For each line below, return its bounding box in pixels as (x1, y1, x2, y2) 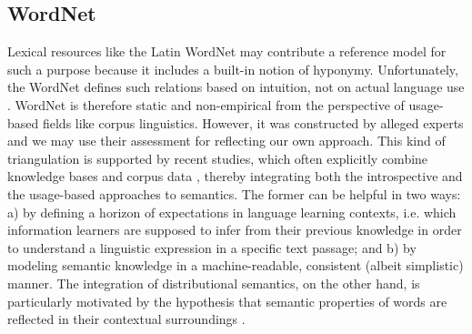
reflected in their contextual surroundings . (7, 309, 246, 329)
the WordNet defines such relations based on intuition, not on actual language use (7, 77, 465, 96)
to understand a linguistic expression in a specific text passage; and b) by (7, 238, 417, 257)
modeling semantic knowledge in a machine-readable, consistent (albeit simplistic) (7, 256, 464, 275)
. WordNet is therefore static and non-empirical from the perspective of (7, 95, 405, 114)
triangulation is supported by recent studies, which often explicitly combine (7, 148, 428, 167)
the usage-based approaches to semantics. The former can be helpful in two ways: (7, 184, 461, 203)
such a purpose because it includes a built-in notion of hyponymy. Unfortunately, (7, 59, 458, 78)
